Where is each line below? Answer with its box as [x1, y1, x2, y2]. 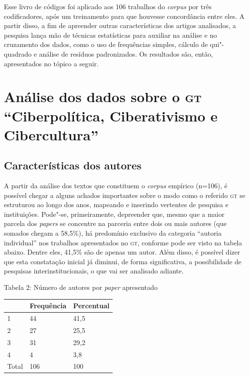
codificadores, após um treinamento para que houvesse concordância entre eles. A [4, 11, 245, 21]
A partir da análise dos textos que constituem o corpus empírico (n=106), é [4, 181, 228, 191]
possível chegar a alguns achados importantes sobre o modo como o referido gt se [4, 190, 246, 200]
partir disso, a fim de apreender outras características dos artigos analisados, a [4, 20, 236, 30]
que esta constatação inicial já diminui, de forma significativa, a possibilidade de [4, 256, 242, 266]
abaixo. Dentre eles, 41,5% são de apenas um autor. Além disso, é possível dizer [4, 247, 240, 257]
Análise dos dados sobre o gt [4, 87, 202, 106]
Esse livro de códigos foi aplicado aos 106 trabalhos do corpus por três [4, 1, 212, 11]
